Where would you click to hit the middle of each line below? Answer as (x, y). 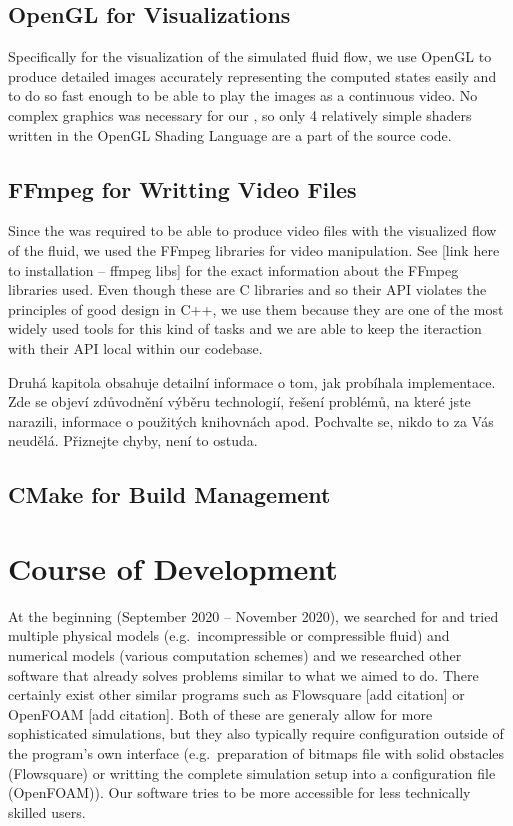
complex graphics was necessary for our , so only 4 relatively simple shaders (240, 114)
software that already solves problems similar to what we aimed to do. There (243, 674)
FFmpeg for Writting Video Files (182, 188)
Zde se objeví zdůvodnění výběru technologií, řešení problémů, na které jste (239, 401)
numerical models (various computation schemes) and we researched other (235, 655)
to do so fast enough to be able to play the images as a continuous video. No (243, 95)
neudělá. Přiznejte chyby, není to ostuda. (133, 440)
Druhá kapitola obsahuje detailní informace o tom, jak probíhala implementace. (252, 381)
